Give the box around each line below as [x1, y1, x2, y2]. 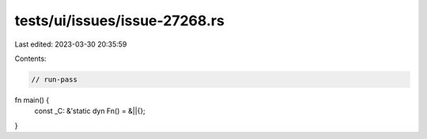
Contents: [14, 54, 47, 63]
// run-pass [31, 75, 78, 84]
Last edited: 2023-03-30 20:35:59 [14, 39, 127, 49]
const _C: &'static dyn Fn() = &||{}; [34, 107, 145, 116]
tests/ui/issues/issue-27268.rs [14, 12, 225, 29]
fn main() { [14, 95, 50, 104]
